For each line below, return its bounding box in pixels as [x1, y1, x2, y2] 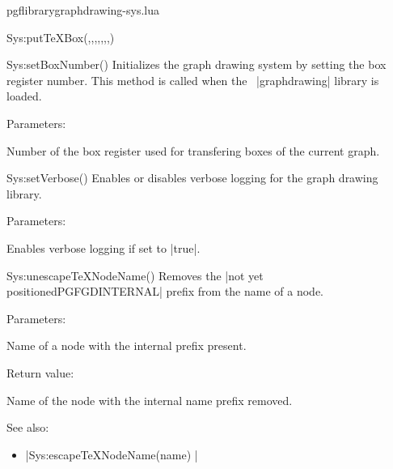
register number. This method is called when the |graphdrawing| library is [6, 71, 379, 88]
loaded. [6, 87, 42, 104]
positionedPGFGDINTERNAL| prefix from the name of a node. [6, 283, 323, 300]
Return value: [6, 364, 74, 381]
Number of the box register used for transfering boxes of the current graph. [6, 142, 380, 159]
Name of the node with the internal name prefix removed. [6, 391, 293, 408]
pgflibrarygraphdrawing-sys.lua [6, 2, 159, 18]
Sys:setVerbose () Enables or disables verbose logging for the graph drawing [6, 169, 378, 186]
